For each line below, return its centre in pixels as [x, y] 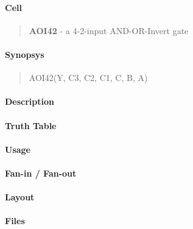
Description [30, 101]
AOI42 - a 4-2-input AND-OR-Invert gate [109, 30]
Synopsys [25, 54]
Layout [20, 197]
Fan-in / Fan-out [41, 173]
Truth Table [31, 125]
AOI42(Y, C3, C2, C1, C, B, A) [88, 78]
